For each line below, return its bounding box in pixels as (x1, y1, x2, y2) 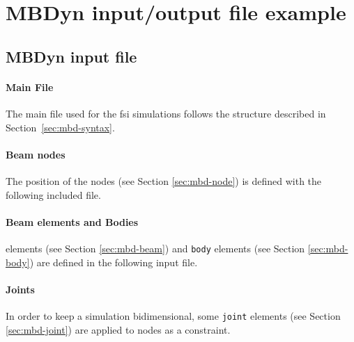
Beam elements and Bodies (6, 214, 139, 229)
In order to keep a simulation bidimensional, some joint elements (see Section (6, 308, 341, 323)
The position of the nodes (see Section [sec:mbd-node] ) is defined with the (6, 173, 322, 188)
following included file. (6, 187, 101, 202)
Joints (6, 282, 35, 296)
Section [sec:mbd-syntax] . (6, 120, 115, 134)
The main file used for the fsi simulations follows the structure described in (6, 106, 326, 120)
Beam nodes (6, 147, 66, 161)
